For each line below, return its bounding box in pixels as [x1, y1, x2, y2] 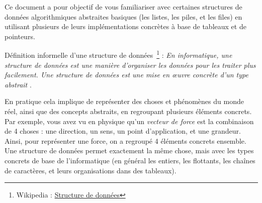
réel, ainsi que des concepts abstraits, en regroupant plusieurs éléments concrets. [5, 106, 252, 116]
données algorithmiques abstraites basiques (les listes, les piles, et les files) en [5, 11, 242, 22]
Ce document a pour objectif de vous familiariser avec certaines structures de [5, 2, 242, 12]
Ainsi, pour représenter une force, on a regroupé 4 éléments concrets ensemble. [5, 135, 246, 146]
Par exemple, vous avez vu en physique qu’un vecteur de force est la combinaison [5, 116, 254, 126]
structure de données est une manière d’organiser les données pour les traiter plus [5, 59, 256, 70]
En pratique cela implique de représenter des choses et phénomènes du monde [5, 96, 244, 107]
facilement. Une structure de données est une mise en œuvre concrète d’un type [5, 69, 248, 80]
